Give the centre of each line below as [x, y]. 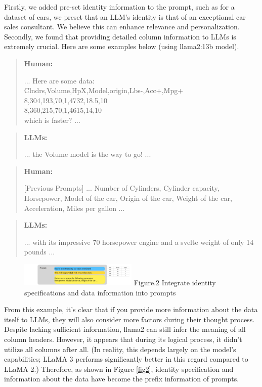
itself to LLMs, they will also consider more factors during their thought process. [129, 319]
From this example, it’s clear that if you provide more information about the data [131, 309]
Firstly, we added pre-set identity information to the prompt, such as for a [119, 7]
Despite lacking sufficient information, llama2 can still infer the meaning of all [125, 329]
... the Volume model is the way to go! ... [88, 154]
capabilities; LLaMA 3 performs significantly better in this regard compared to [126, 359]
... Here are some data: [59, 80]
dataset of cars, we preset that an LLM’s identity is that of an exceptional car [125, 16]
